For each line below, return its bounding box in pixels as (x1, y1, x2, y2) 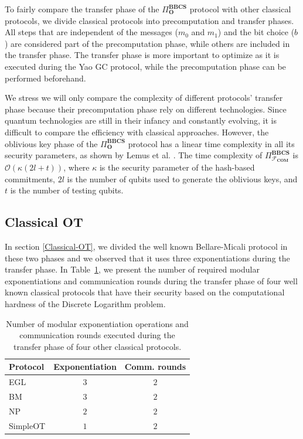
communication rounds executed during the (19, 329, 175, 341)
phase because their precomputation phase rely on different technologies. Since (5, 103, 287, 115)
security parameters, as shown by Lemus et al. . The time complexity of (5, 149, 263, 161)
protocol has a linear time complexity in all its (128, 137, 295, 149)
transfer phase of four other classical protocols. (13, 340, 182, 352)
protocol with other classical (189, 3, 291, 15)
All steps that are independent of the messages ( (5, 26, 178, 38)
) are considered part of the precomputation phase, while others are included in (5, 37, 290, 49)
